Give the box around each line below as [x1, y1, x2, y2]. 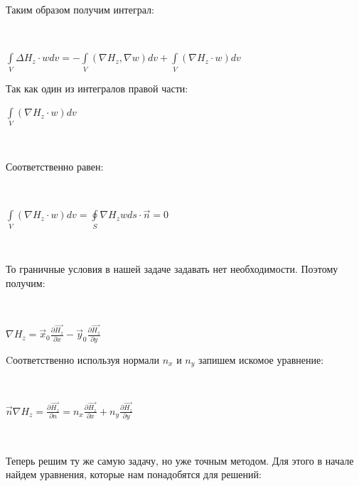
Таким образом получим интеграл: [6, 2, 154, 16]
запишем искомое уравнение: [198, 352, 324, 367]
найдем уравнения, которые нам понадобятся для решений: [6, 467, 262, 482]
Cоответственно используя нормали [6, 352, 160, 367]
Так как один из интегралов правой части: [6, 80, 188, 95]
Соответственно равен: [6, 159, 104, 174]
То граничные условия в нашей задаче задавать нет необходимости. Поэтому [6, 261, 338, 276]
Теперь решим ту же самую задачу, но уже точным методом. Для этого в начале [6, 453, 354, 468]
